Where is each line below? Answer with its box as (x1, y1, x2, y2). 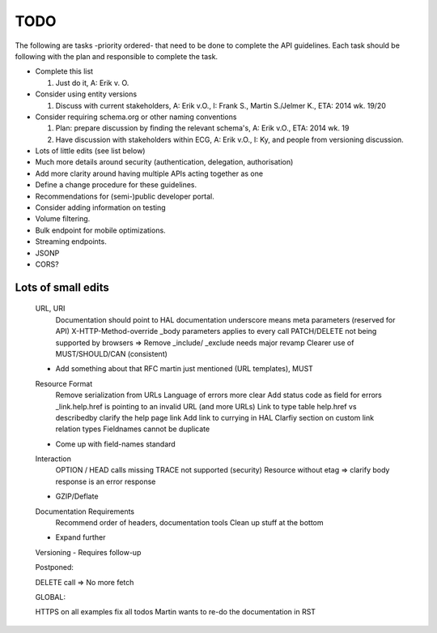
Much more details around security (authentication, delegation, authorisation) (35, 157, 294, 167)
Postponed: (35, 562, 74, 572)
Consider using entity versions (35, 89, 138, 99)
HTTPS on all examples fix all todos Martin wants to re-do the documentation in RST (35, 607, 316, 617)
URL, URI (35, 304, 66, 314)
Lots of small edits (15, 280, 109, 294)
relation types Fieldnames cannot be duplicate (55, 424, 210, 434)
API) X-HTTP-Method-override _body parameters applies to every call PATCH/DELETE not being (55, 327, 377, 336)
